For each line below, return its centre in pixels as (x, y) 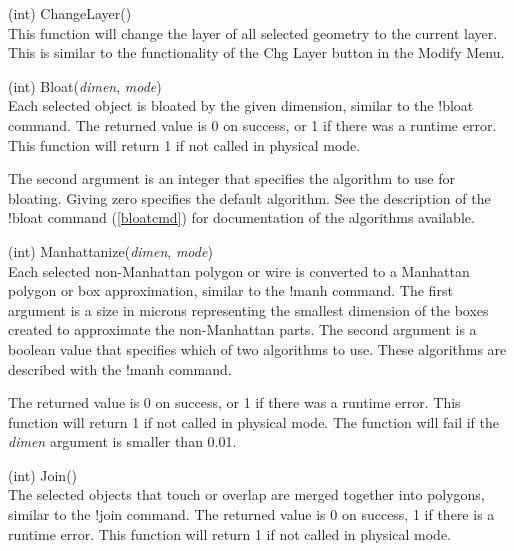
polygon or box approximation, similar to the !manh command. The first (230, 290)
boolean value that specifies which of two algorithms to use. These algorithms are (257, 348)
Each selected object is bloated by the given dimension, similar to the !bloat (241, 105)
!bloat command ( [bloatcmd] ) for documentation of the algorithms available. (241, 217)
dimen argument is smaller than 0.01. (122, 441)
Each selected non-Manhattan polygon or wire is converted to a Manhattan (239, 270)
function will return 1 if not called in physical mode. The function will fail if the (253, 421)
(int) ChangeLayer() (70, 13)
